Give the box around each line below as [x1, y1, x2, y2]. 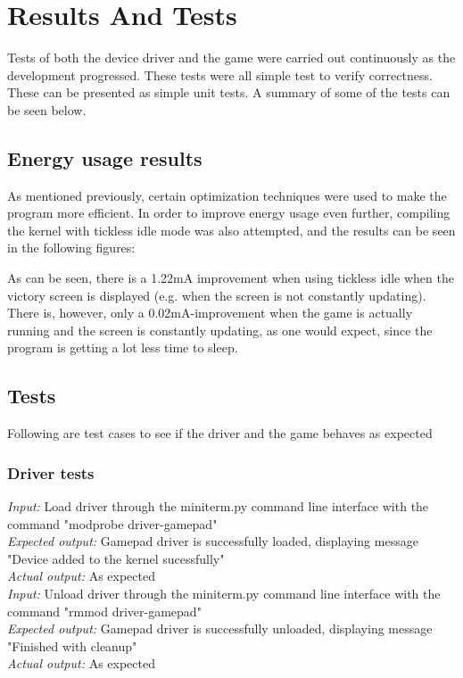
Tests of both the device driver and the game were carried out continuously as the [7, 48, 456, 67]
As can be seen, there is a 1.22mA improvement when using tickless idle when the [7, 269, 454, 287]
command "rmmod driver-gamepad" [7, 601, 202, 620]
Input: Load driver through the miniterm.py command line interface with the [7, 497, 429, 516]
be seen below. [7, 100, 87, 119]
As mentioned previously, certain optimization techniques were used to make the [7, 186, 447, 204]
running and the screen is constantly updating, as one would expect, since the [7, 320, 433, 339]
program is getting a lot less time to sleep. [7, 338, 238, 357]
